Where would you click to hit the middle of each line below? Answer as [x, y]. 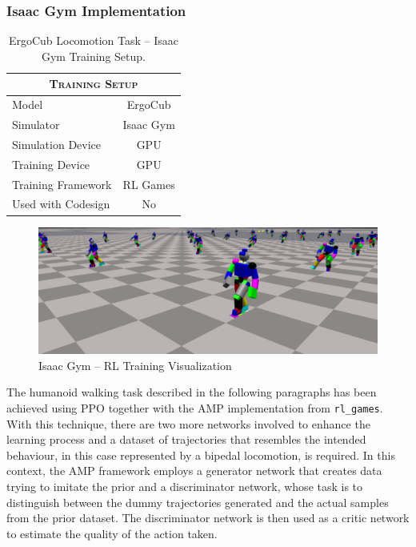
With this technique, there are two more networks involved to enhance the [188, 423]
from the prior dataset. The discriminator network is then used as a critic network [208, 518]
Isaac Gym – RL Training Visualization [135, 365]
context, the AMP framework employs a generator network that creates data [194, 471]
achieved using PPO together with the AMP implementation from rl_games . [195, 407]
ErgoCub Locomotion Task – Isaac [94, 40]
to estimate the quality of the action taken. [112, 533]
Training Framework [62, 184]
